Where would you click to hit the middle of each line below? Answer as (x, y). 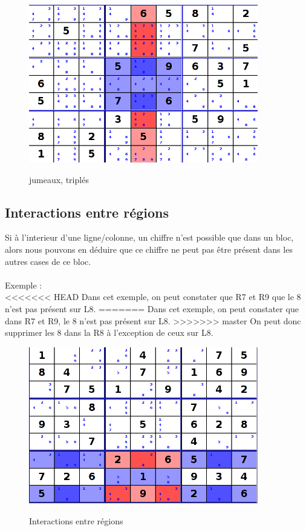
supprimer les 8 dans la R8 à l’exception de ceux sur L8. (109, 332)
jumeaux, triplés (59, 179)
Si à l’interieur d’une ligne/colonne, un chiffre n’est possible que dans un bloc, (149, 237)
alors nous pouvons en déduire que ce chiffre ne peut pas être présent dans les (149, 249)
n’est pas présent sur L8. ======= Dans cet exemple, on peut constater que (152, 308)
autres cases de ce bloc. (48, 261)
